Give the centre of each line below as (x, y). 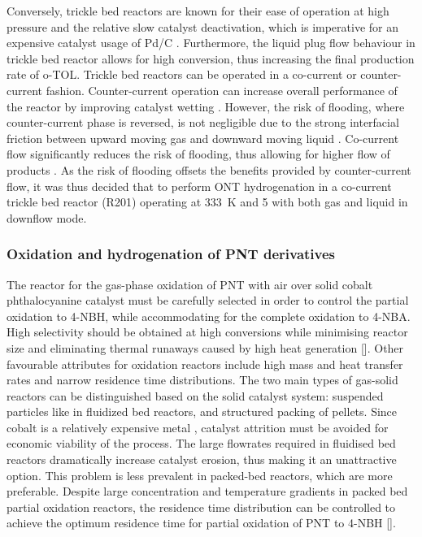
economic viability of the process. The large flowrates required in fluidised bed (201, 443)
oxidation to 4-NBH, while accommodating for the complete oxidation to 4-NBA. (209, 316)
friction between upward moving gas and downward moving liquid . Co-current (203, 138)
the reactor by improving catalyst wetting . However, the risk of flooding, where (206, 106)
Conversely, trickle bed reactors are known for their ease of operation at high (198, 11)
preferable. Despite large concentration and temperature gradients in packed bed (207, 491)
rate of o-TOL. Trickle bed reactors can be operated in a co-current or (182, 74)
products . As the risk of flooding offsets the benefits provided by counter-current (209, 169)
